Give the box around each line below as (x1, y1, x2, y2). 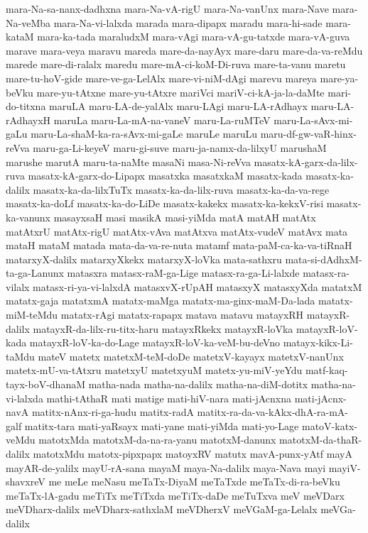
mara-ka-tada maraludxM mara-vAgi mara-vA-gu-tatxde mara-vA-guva (37, 29, 350, 44)
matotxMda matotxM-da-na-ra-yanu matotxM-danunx (38, 432, 276, 447)
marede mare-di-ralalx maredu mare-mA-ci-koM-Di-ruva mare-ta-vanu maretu (6, 57, 346, 72)
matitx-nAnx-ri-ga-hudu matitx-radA (31, 405, 194, 419)
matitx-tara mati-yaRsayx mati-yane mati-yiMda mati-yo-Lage (24, 418, 299, 433)
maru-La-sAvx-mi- (274, 112, 353, 127)
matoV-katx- (301, 418, 358, 433)
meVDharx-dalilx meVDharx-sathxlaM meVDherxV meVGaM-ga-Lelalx (6, 502, 318, 517)
